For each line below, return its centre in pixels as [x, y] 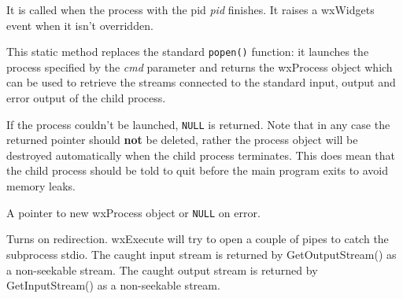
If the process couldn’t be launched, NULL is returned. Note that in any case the [198, 124]
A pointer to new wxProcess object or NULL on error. [133, 212]
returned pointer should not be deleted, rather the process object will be [182, 140]
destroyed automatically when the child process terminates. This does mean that [201, 155]
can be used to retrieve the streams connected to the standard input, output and [201, 82]
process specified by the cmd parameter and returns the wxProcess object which [200, 66]
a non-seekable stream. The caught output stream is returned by [162, 269]
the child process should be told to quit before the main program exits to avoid [198, 170]
